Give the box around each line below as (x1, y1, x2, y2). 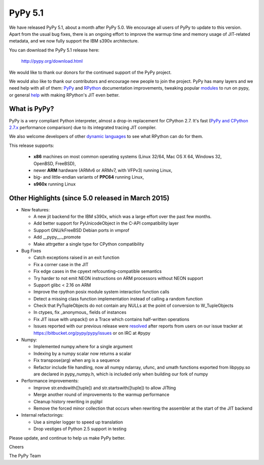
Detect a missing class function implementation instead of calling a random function (33, 296, 203, 302)
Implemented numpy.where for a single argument (33, 344, 133, 349)
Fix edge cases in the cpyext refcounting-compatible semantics (33, 268, 162, 274)
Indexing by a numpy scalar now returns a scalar (33, 350, 132, 356)
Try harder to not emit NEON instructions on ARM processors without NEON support (33, 275, 203, 281)
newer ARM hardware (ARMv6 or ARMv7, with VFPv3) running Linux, (33, 167, 173, 173)
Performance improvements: (21, 378, 79, 384)
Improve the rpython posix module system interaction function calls (33, 289, 170, 295)
